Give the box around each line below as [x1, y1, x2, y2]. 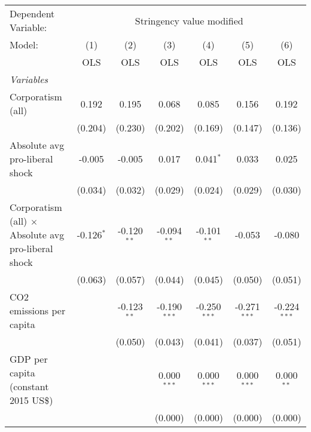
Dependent [10, 7, 55, 20]
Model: [10, 38, 39, 51]
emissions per [10, 304, 66, 317]
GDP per [10, 352, 48, 366]
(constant [10, 379, 49, 393]
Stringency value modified [135, 13, 243, 27]
